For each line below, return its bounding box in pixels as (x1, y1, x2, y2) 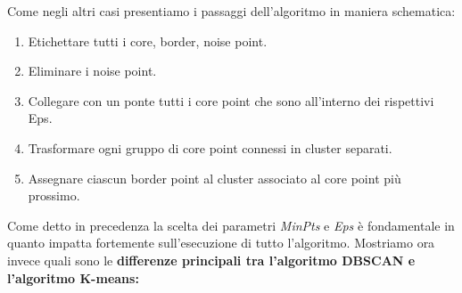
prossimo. (28, 186, 80, 205)
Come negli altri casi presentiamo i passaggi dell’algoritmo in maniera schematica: (7, 2, 456, 20)
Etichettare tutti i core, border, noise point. (28, 31, 268, 50)
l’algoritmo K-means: (7, 268, 139, 287)
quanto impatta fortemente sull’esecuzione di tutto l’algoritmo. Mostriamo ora (7, 233, 435, 252)
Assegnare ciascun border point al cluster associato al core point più (28, 168, 401, 187)
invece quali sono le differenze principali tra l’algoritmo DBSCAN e (7, 250, 416, 269)
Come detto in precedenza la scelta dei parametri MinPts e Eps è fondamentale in (7, 216, 455, 234)
